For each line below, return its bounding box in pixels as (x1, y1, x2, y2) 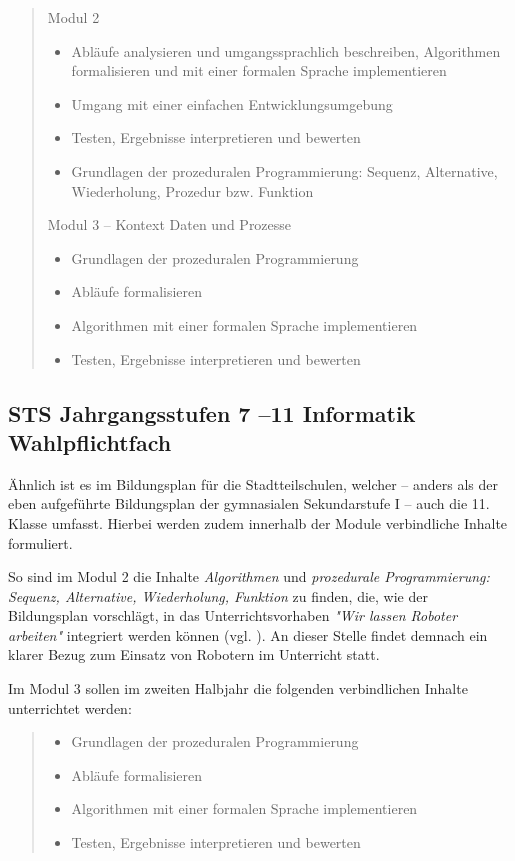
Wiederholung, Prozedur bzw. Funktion (71, 180, 314, 201)
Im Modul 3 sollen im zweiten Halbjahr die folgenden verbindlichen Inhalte (8, 678, 468, 699)
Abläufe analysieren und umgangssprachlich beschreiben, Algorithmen (71, 40, 501, 61)
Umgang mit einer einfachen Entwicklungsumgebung (71, 93, 393, 114)
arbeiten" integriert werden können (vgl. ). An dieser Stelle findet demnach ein (8, 624, 488, 645)
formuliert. (8, 532, 73, 553)
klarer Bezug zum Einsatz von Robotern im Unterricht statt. (8, 644, 380, 665)
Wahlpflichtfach (8, 426, 172, 457)
